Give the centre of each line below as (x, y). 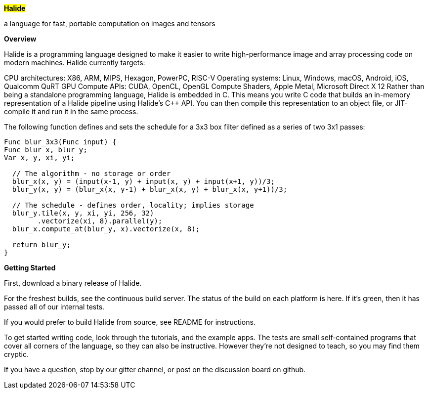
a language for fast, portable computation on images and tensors (110, 23)
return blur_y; (41, 245)
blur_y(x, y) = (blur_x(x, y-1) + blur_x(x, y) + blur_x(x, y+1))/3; (150, 189)
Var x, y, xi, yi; (40, 158)
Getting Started (30, 268)
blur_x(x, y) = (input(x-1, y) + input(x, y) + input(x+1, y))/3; (143, 181)
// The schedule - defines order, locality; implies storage (133, 205)
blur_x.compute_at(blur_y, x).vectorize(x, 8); (106, 229)
